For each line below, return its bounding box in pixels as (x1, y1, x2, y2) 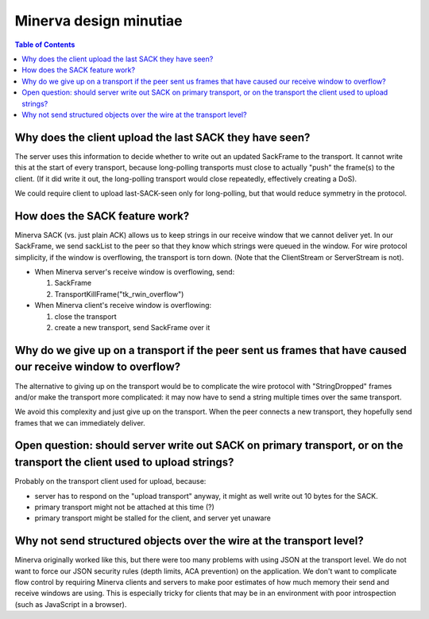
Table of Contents (14, 40, 75, 49)
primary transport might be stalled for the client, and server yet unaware (34, 513, 272, 523)
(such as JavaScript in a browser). (14, 599, 127, 609)
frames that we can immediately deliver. (14, 418, 146, 427)
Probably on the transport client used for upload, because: (14, 477, 207, 486)
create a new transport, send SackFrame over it (54, 323, 211, 332)
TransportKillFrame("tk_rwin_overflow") (54, 289, 184, 298)
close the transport (54, 311, 117, 321)
